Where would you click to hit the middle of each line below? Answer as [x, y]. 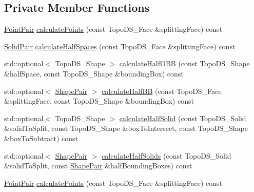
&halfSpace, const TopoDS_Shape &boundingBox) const [94, 73]
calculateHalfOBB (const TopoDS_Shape [184, 63]
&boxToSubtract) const [41, 138]
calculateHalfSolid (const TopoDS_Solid [183, 118]
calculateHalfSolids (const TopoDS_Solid [167, 155]
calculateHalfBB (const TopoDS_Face [162, 91]
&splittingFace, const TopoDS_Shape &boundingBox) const [99, 101]
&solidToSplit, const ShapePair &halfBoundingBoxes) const [98, 166]
